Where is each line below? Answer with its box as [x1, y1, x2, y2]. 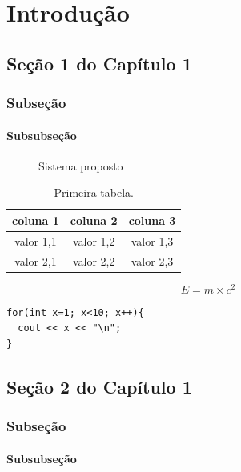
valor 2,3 [131, 252, 174, 269]
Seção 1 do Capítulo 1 [6, 50, 192, 75]
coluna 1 [12, 211, 59, 228]
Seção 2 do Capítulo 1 [6, 374, 192, 399]
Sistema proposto [38, 157, 123, 174]
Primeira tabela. [54, 184, 134, 201]
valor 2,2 [72, 252, 115, 269]
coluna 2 [70, 211, 118, 228]
